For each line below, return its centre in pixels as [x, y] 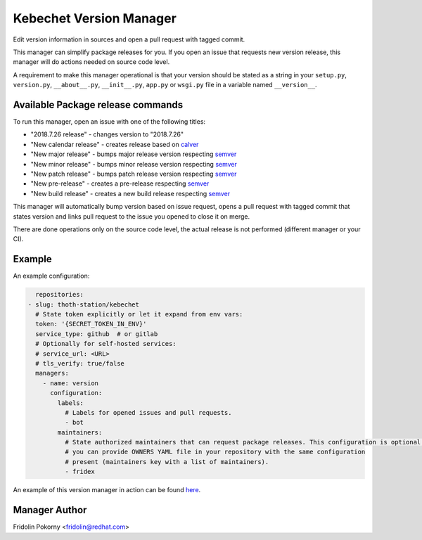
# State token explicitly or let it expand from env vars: [139, 314]
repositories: [60, 295]
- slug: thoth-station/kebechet [84, 304]
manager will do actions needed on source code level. [91, 62]
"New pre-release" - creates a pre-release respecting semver [120, 184]
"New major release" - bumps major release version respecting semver [134, 154]
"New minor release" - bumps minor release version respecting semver [134, 164]
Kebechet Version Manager [95, 18]
